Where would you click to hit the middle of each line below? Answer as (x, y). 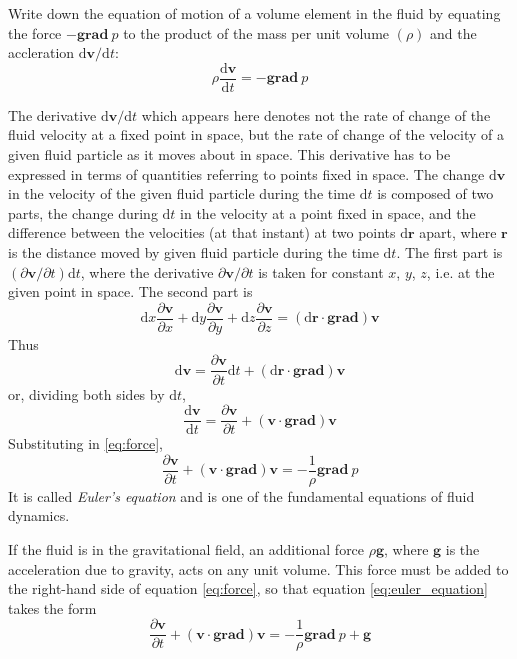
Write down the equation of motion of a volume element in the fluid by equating (254, 13)
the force (35, 32)
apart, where (458, 232)
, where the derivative (147, 271)
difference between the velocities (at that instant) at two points (202, 232)
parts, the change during (83, 212)
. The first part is (449, 252)
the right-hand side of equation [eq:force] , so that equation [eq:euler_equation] (248, 588)
